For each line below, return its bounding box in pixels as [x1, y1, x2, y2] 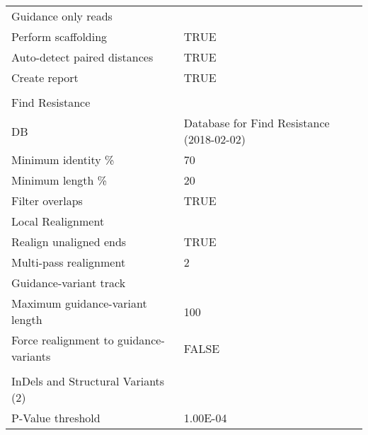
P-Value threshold [11, 410, 100, 426]
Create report [11, 69, 79, 86]
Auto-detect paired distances [11, 49, 154, 65]
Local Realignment [11, 213, 105, 229]
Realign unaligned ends [11, 233, 127, 250]
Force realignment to [11, 332, 114, 348]
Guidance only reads [11, 8, 113, 24]
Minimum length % [11, 172, 108, 188]
